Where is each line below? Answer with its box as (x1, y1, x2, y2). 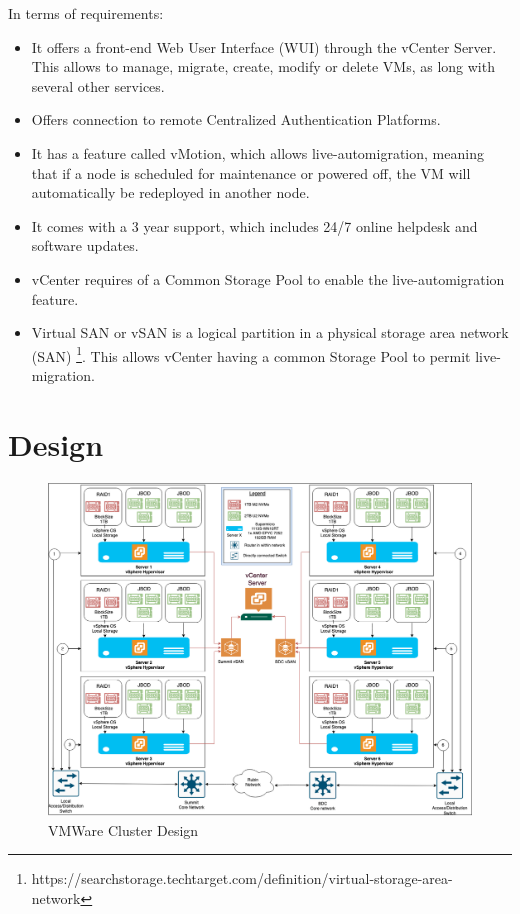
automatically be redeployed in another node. (31, 182, 310, 203)
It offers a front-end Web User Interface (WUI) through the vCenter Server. (31, 36, 497, 57)
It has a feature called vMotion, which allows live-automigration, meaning (31, 142, 484, 163)
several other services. (31, 75, 165, 96)
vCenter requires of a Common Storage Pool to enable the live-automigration (31, 268, 505, 289)
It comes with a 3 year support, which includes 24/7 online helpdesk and (31, 215, 478, 236)
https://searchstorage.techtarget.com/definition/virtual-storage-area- (31, 868, 453, 889)
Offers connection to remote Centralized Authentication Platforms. (31, 109, 441, 130)
